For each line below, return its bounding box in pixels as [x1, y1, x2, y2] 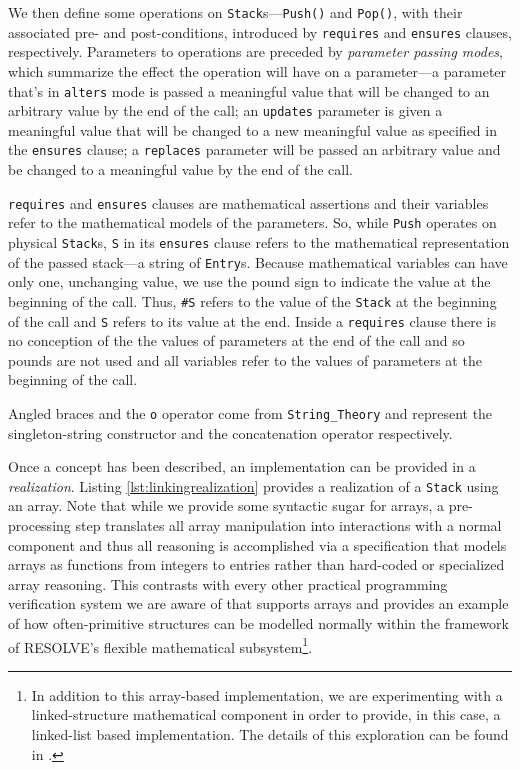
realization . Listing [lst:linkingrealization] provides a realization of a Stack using [8, 475, 499, 496]
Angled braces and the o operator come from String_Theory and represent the [8, 402, 493, 423]
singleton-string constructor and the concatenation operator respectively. [8, 422, 453, 443]
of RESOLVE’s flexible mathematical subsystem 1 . [8, 633, 313, 657]
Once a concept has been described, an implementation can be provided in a [8, 456, 476, 477]
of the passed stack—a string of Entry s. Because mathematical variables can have [8, 251, 508, 272]
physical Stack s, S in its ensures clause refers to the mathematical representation [8, 231, 510, 252]
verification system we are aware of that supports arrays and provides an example [8, 593, 509, 614]
